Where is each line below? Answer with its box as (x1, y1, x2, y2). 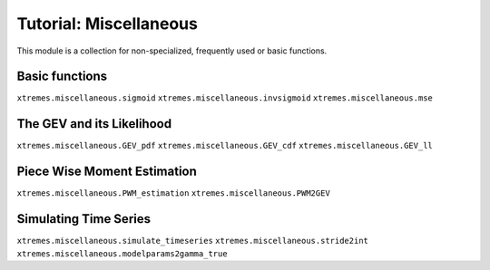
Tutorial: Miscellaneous (16, 14, 199, 34)
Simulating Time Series (16, 211, 152, 227)
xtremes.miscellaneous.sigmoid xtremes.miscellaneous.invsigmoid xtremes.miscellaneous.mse (16, 93, 433, 103)
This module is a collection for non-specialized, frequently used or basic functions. (16, 45, 328, 56)
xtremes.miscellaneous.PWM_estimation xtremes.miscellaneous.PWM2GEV (16, 188, 330, 198)
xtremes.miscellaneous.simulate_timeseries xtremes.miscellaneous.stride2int (16, 236, 369, 246)
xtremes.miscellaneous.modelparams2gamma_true (16, 248, 228, 258)
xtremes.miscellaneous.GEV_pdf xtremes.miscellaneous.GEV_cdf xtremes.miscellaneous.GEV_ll (16, 140, 433, 151)
